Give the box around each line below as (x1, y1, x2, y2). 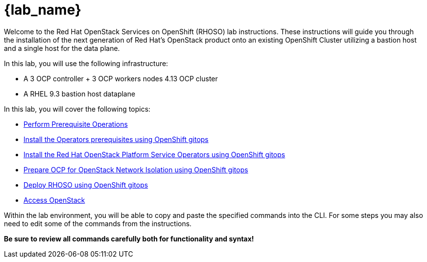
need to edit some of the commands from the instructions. (4, 219, 192, 228)
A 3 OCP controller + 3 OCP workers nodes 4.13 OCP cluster (24, 74, 218, 83)
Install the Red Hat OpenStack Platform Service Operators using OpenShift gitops (24, 150, 285, 159)
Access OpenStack (24, 195, 85, 204)
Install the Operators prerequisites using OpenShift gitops (24, 135, 209, 143)
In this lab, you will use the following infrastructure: (4, 59, 168, 68)
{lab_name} (4, 1, 82, 18)
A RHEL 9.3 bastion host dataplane (24, 89, 136, 98)
